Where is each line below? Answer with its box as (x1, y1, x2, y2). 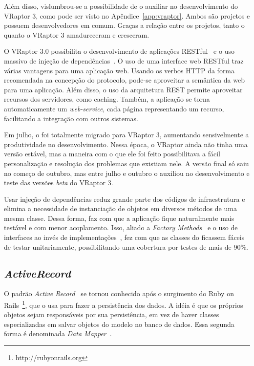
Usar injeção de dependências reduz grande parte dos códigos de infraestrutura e (4, 194, 245, 204)
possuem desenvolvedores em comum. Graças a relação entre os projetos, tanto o (4, 20, 245, 30)
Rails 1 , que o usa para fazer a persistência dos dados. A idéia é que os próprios (4, 299, 243, 310)
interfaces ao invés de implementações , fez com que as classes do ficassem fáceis (4, 232, 245, 242)
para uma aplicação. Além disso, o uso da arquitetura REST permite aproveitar (4, 84, 243, 94)
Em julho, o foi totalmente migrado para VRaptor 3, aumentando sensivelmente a (4, 129, 249, 140)
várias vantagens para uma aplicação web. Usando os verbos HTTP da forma (4, 65, 235, 75)
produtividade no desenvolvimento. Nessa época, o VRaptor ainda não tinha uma (4, 139, 248, 149)
